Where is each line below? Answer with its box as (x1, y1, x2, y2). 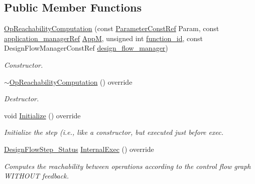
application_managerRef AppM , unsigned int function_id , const (4, 33, 203, 43)
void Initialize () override (4, 110, 81, 120)
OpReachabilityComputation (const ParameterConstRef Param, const (4, 23, 219, 34)
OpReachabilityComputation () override (9, 76, 133, 87)
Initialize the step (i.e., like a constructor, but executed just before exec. (4, 127, 223, 137)
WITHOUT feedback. (4, 170, 69, 181)
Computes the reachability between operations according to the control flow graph (4, 160, 251, 171)
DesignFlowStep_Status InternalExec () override (4, 143, 154, 154)
